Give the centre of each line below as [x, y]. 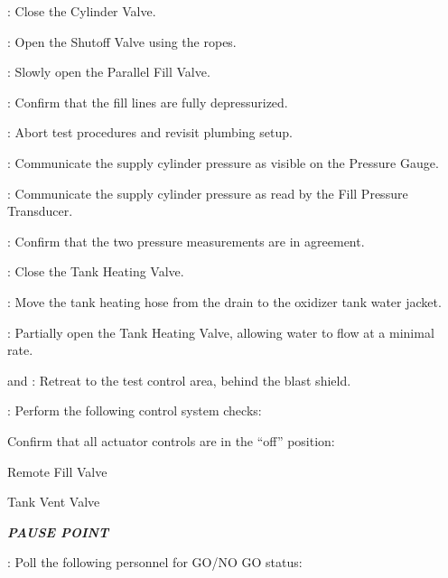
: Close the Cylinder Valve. [82, 11]
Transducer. [40, 211]
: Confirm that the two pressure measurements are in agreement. [186, 241]
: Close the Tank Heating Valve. [96, 271]
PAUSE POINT [58, 531]
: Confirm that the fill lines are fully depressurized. [148, 102]
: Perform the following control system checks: [135, 410]
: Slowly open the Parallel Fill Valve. [109, 72]
